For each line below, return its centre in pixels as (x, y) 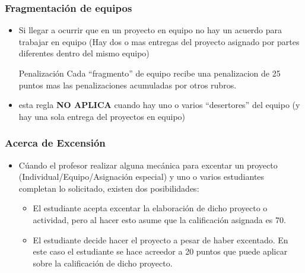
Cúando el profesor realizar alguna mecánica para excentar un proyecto (148, 165)
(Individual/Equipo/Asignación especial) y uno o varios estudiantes (142, 177)
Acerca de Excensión (55, 143)
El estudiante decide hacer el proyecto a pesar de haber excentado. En (161, 239)
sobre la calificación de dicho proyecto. (103, 263)
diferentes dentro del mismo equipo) (84, 53)
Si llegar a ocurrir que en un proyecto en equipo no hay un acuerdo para (150, 30)
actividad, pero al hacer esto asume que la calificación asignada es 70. (159, 219)
